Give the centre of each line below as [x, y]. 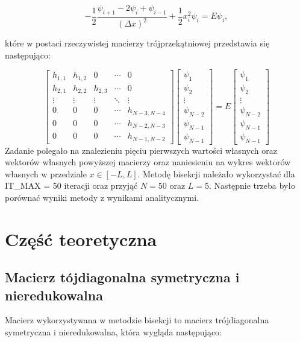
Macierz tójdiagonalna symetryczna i [122, 277]
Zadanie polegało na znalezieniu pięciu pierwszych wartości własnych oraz [141, 150]
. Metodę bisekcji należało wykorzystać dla [216, 173]
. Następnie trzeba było [252, 185]
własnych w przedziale [46, 173]
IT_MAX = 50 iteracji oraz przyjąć [71, 185]
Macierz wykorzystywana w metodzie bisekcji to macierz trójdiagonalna [137, 320]
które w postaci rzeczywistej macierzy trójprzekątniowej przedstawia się [137, 43]
